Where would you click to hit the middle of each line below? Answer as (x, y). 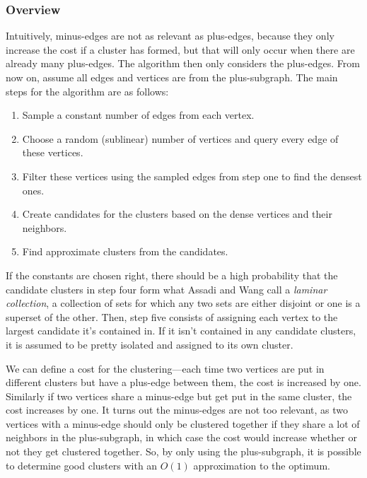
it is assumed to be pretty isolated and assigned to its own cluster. (150, 344)
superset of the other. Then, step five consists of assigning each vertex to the (172, 316)
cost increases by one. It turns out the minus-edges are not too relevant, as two (177, 410)
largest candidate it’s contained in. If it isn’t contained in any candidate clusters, (181, 331)
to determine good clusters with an (82, 465)
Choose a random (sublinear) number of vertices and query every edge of (180, 138)
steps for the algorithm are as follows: (87, 91)
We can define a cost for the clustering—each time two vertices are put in (165, 368)
